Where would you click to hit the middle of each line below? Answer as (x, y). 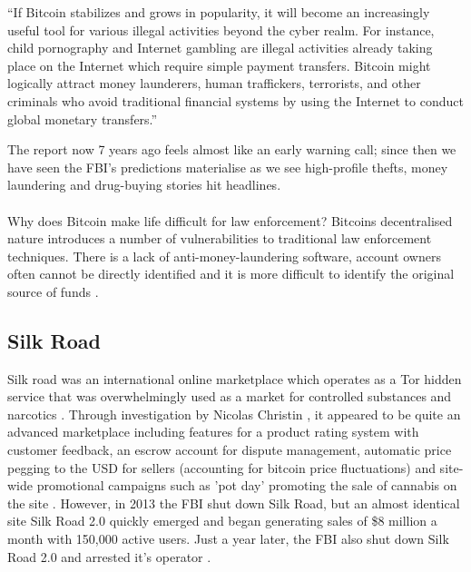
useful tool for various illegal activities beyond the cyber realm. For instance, (221, 30)
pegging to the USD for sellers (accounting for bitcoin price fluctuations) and (221, 467)
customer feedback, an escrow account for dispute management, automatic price (230, 450)
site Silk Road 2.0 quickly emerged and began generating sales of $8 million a (222, 521)
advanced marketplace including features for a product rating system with (213, 432)
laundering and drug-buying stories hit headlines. (144, 185)
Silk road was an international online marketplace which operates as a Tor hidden (235, 378)
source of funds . (53, 291)
